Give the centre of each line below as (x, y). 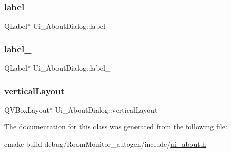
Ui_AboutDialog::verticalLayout (106, 109)
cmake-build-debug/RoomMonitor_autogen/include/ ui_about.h (105, 144)
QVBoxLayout (27, 109)
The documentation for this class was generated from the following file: (116, 127)
